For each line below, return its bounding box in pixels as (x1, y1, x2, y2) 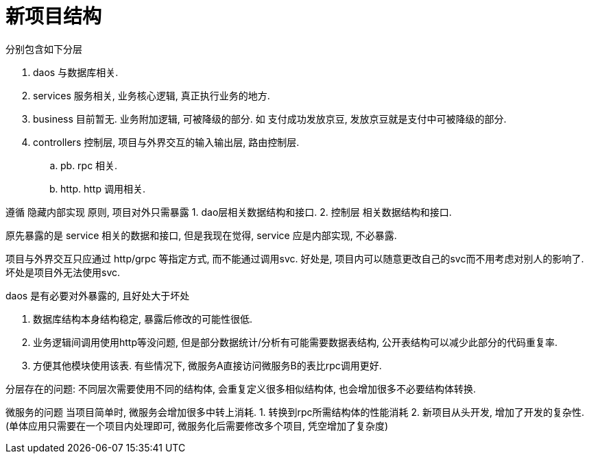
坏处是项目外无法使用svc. (5, 266, 121, 278)
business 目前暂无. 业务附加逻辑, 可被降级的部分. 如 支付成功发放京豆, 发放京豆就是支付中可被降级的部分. (33, 112, 507, 125)
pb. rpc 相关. (60, 159, 118, 171)
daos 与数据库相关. (33, 66, 119, 78)
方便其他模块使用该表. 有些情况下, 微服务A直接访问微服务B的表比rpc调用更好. (33, 359, 382, 371)
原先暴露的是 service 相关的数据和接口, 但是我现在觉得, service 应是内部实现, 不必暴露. (5, 229, 397, 241)
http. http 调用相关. (60, 182, 145, 195)
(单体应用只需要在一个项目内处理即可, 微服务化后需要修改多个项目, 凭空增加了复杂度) (5, 419, 389, 432)
